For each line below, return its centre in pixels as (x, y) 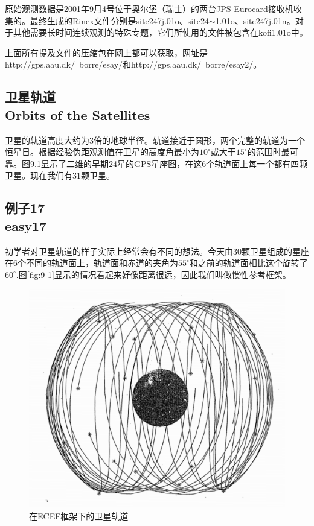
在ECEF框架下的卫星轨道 (79, 515)
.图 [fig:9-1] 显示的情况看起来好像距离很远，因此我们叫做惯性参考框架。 (153, 274)
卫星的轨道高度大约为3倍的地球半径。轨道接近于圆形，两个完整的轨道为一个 (155, 140)
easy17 (26, 225)
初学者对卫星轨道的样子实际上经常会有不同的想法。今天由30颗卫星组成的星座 (157, 251)
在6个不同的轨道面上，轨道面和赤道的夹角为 (91, 263)
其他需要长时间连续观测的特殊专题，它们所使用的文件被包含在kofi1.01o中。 (160, 32)
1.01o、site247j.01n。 (255, 20)
